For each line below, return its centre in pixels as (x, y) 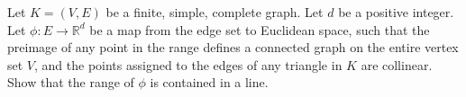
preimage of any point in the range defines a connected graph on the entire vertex (233, 47)
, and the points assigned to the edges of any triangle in (188, 64)
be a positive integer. (396, 12)
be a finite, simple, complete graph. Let (215, 12)
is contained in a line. (209, 82)
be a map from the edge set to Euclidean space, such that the (260, 29)
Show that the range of (71, 82)
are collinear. (397, 64)
